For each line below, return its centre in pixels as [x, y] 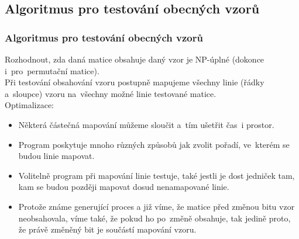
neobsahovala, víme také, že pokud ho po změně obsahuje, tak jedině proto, [154, 218]
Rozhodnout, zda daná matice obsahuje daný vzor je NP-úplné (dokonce [135, 59]
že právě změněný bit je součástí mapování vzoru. [107, 229]
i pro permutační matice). [52, 70]
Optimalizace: [29, 105]
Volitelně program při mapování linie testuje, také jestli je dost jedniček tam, [157, 175]
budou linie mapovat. [56, 156]
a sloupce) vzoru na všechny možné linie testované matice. [111, 93]
